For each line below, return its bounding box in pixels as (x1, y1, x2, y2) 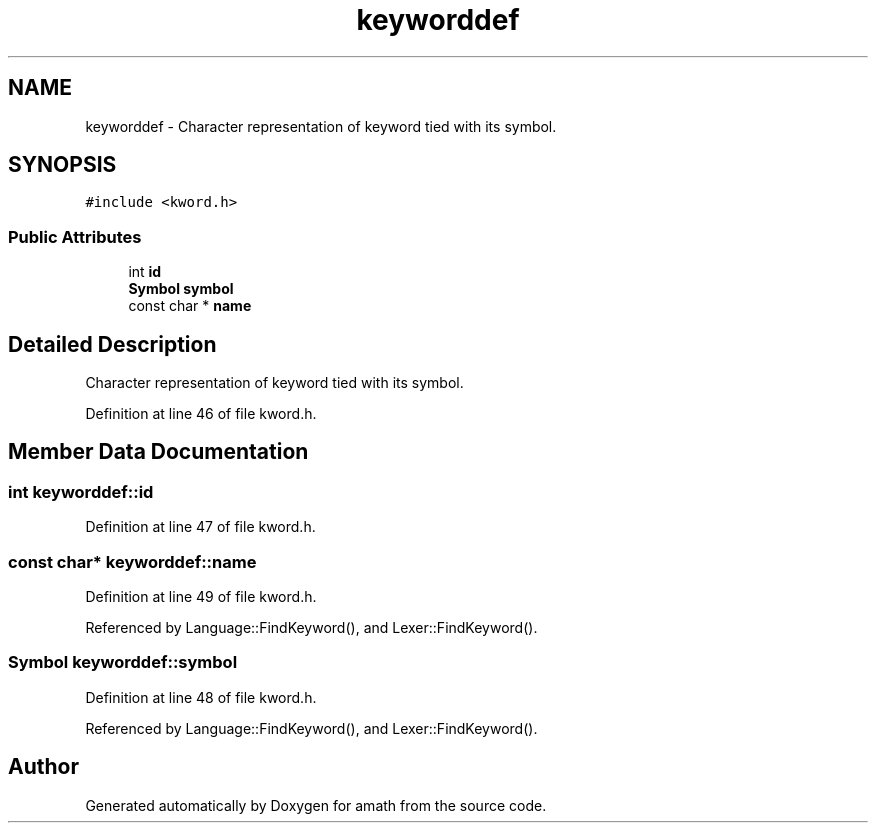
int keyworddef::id (8, 481, 154, 502)
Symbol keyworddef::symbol (8, 652, 238, 673)
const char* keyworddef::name (8, 551, 257, 572)
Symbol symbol (128, 280, 234, 298)
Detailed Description (8, 331, 217, 357)
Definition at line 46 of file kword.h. (85, 405, 317, 423)
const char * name (128, 297, 252, 315)
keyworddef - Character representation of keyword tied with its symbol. (85, 117, 557, 135)
